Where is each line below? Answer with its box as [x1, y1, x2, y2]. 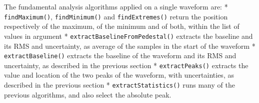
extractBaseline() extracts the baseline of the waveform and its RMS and [4, 50, 236, 61]
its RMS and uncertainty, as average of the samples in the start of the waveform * [4, 40, 255, 51]
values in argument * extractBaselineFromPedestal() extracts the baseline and [4, 30, 253, 41]
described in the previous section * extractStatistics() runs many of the [4, 80, 235, 90]
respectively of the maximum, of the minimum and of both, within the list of [4, 21, 239, 31]
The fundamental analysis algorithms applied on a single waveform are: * [4, 1, 228, 11]
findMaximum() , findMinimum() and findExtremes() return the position [4, 11, 228, 21]
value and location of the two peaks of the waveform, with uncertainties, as [4, 70, 234, 80]
